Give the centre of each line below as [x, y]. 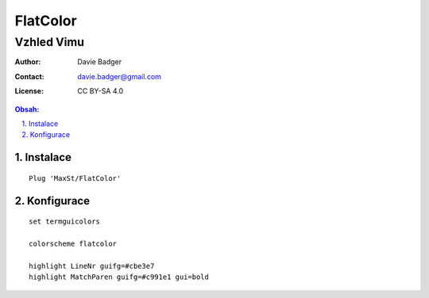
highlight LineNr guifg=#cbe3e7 [92, 266]
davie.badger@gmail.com [120, 76]
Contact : [30, 76]
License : [29, 91]
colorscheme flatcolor [73, 243]
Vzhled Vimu [50, 42]
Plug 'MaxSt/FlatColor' [75, 178]
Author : [28, 62]
